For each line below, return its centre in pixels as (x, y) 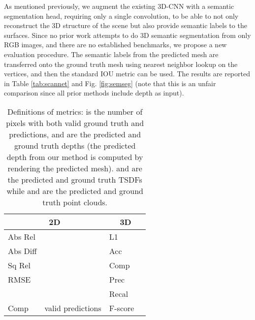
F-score (122, 308)
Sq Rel (19, 265)
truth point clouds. (75, 202)
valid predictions (73, 308)
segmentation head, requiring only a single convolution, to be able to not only (121, 16)
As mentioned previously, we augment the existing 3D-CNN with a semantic (119, 6)
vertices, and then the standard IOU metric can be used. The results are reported (127, 74)
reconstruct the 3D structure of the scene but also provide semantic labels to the (126, 25)
